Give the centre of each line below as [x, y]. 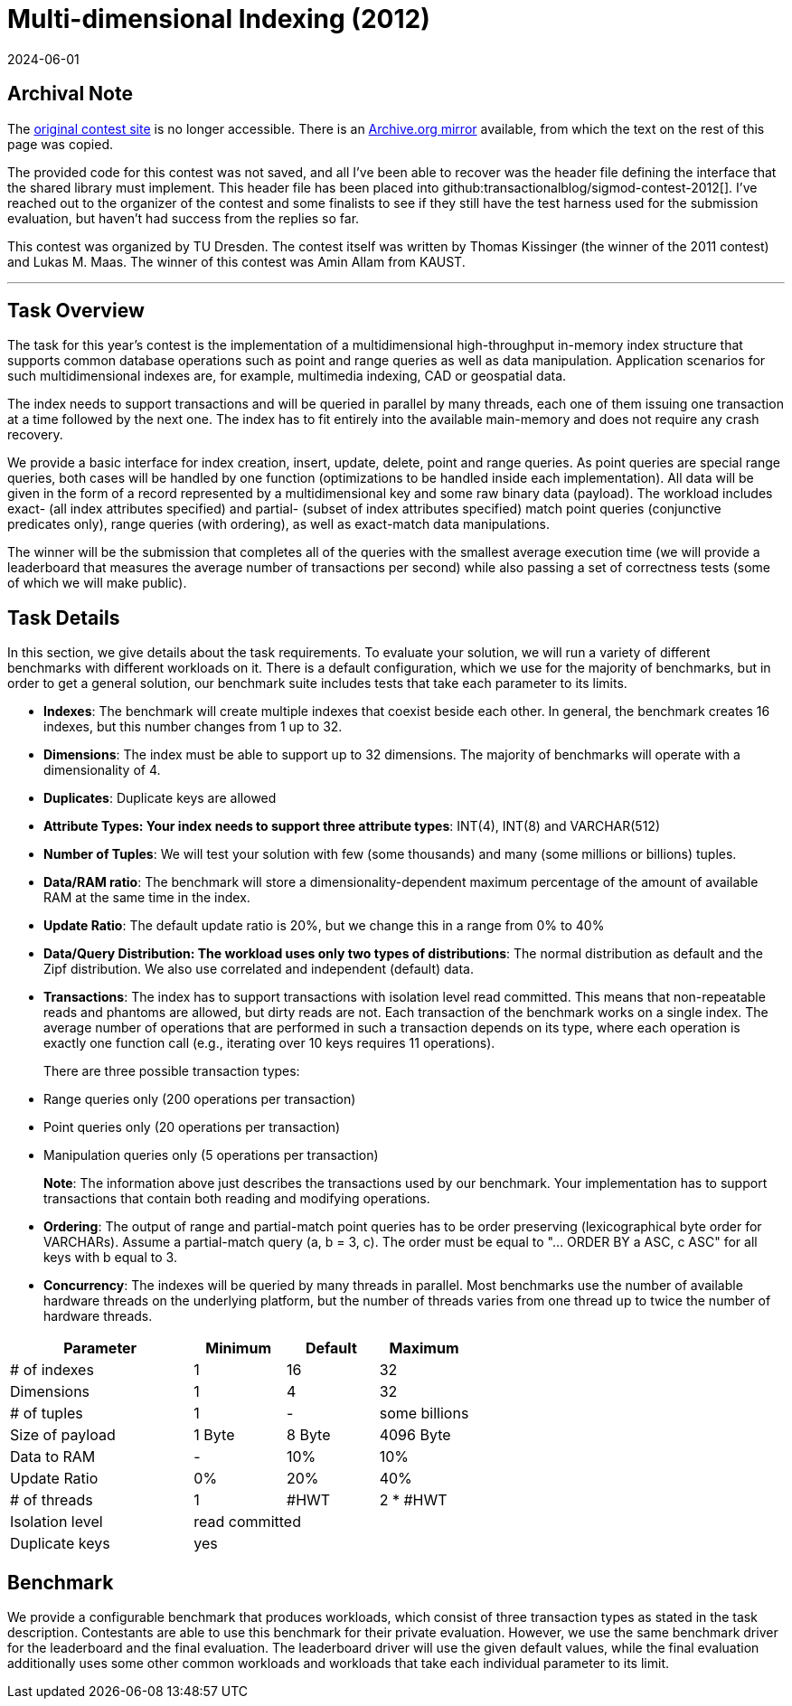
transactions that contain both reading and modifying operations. [237, 1199]
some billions [424, 1414]
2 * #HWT [413, 1500]
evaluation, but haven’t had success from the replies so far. [184, 218]
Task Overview [76, 311]
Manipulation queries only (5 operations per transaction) [211, 1155]
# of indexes [52, 1370]
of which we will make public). [97, 583]
